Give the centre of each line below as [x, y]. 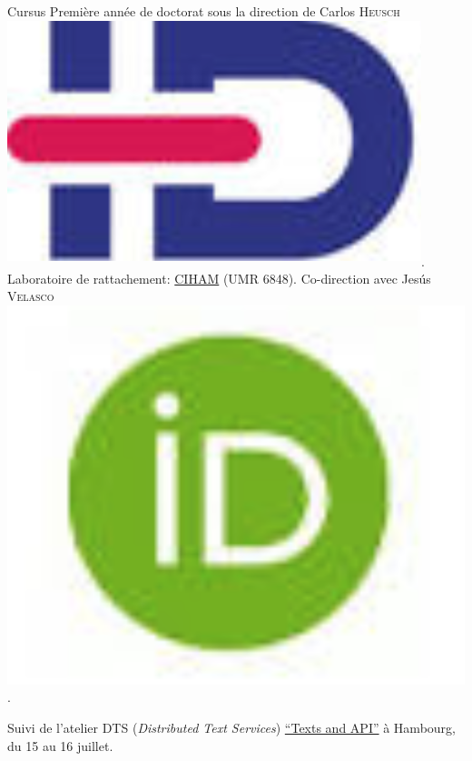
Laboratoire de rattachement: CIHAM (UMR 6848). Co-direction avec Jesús [219, 278]
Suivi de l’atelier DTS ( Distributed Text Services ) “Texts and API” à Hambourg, [231, 727]
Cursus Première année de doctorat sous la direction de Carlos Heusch [204, 11]
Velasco [31, 296]
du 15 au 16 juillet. [60, 745]
